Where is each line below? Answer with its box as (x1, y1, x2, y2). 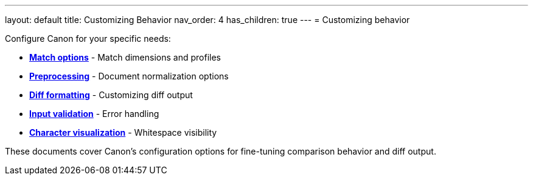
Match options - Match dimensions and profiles (29, 52, 221, 62)
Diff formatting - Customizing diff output (29, 90, 193, 100)
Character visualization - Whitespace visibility (29, 127, 217, 138)
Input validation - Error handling (29, 108, 159, 119)
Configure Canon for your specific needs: (5, 33, 171, 44)
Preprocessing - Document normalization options (29, 71, 229, 81)
